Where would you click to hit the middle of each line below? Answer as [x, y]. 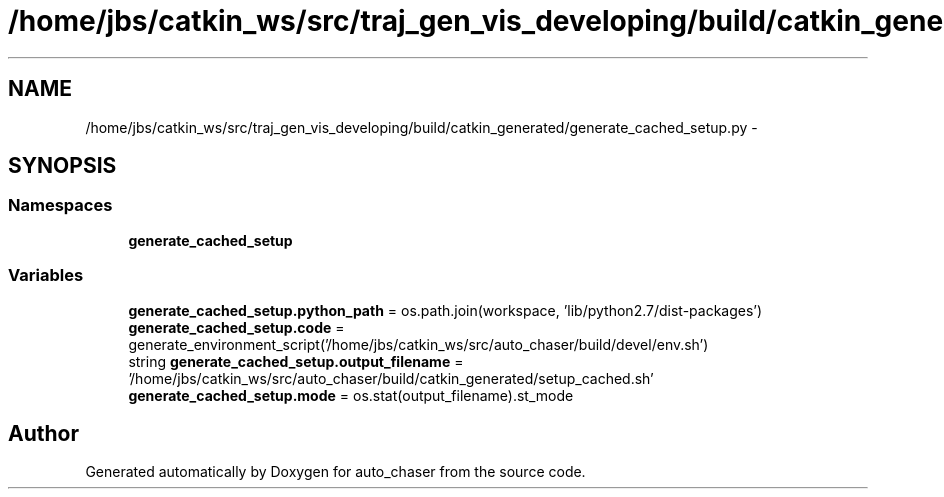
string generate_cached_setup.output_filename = [296, 361]
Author [43, 433]
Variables [46, 275]
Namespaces [60, 205]
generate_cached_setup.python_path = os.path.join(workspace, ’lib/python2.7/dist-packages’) [445, 310]
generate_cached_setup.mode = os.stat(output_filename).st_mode [351, 395]
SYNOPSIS [62, 166]
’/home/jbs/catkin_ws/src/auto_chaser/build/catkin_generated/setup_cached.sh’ [391, 378]
